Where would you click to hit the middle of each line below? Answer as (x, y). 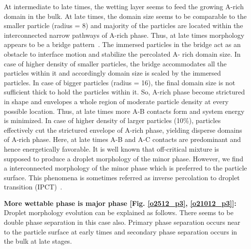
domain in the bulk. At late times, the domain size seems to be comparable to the (125, 16)
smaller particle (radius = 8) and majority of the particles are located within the (124, 25)
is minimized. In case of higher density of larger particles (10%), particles (112, 120)
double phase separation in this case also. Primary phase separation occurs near (122, 222)
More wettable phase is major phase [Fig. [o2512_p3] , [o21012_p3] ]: (120, 203)
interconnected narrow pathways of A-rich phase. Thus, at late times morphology (124, 35)
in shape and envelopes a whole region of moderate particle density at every (116, 101)
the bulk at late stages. (38, 241)
